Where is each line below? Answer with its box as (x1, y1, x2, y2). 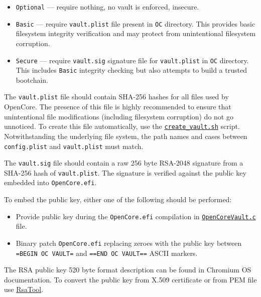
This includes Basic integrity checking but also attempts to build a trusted (16, 65, 247, 75)
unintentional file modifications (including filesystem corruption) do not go (4, 111, 233, 121)
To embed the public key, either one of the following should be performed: (4, 194, 232, 205)
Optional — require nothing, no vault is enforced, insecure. (16, 2, 199, 12)
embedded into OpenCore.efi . (4, 177, 97, 188)
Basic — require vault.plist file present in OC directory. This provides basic (16, 18, 255, 29)
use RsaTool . (4, 284, 44, 294)
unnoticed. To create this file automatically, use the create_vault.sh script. (4, 121, 240, 131)
